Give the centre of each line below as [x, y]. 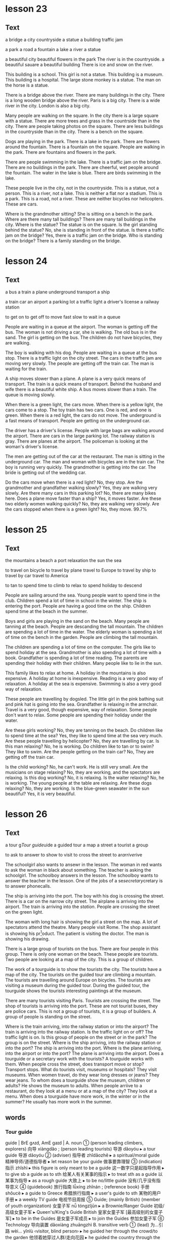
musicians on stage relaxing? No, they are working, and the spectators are [83, 772]
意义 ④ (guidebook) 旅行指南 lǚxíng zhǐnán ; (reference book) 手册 [79, 1187]
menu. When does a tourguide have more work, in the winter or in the [78, 1096]
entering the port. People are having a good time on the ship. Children [78, 606]
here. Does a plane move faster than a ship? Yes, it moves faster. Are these [83, 498]
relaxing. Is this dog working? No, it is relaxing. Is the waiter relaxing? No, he [85, 778]
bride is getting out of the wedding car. [46, 473]
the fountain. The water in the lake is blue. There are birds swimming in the [83, 173]
